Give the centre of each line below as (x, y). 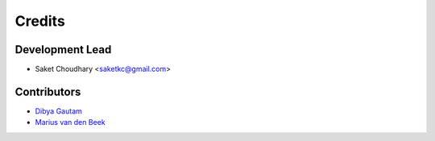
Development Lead (63, 50)
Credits (40, 21)
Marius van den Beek (70, 122)
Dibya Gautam (58, 111)
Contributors (48, 91)
